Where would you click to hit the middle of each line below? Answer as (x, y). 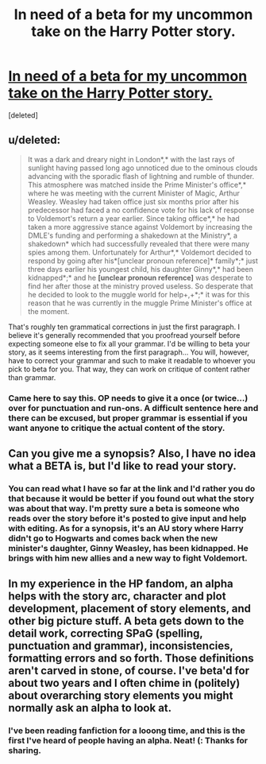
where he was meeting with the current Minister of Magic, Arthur (133, 193)
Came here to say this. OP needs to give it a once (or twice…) (128, 398)
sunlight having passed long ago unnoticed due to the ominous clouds (143, 168)
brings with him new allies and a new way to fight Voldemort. (128, 558)
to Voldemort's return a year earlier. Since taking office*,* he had (133, 218)
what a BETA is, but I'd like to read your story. (122, 466)
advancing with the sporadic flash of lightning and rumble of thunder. (141, 176)
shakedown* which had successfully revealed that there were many (139, 243)
